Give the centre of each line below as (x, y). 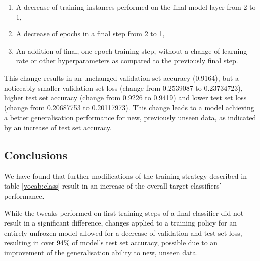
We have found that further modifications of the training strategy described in (125, 176)
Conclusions (36, 154)
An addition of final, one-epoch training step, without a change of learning (132, 50)
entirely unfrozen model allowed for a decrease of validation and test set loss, (123, 232)
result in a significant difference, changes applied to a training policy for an (121, 223)
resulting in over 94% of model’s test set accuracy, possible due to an (111, 243)
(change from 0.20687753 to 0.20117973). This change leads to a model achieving (129, 107)
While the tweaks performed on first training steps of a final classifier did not (124, 213)
